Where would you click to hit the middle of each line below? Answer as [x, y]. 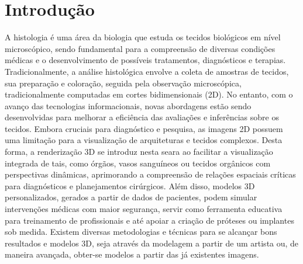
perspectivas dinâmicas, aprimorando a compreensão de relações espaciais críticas [150, 174]
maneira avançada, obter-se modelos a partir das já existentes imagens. [132, 254]
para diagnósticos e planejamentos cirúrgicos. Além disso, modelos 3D [130, 185]
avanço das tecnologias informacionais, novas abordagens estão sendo [128, 105]
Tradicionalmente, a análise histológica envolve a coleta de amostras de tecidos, [147, 71]
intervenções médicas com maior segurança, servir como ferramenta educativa [144, 209]
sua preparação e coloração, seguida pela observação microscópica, [123, 83]
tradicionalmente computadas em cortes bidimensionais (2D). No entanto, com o [149, 94]
